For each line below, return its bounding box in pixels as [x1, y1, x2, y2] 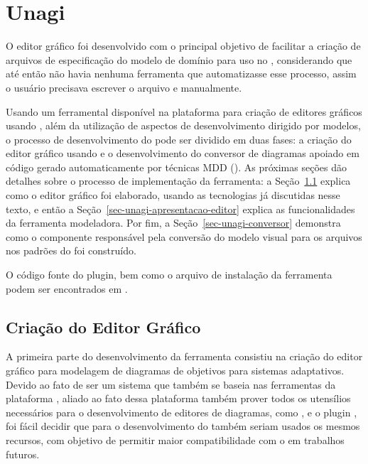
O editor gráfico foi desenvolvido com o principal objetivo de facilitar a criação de [6, 38, 361, 53]
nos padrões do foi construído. [6, 243, 136, 258]
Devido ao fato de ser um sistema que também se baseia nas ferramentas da [6, 377, 336, 392]
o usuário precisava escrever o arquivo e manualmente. [6, 80, 242, 95]
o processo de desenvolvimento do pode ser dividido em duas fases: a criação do [6, 131, 352, 146]
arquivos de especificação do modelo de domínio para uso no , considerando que [6, 52, 352, 67]
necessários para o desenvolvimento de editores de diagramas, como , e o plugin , [6, 404, 357, 419]
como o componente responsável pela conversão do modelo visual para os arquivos [6, 229, 362, 244]
